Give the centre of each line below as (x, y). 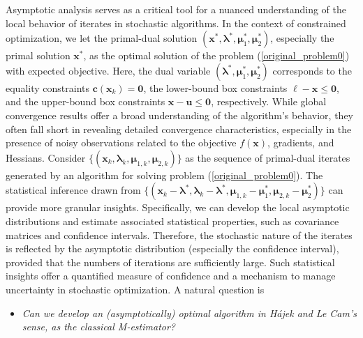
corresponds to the (312, 70)
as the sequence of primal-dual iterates (268, 157)
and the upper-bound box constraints (86, 101)
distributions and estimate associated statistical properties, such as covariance (172, 221)
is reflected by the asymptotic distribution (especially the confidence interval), (172, 248)
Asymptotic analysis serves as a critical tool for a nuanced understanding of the (176, 9)
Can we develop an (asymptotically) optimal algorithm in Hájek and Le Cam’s (189, 313)
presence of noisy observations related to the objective (121, 143)
